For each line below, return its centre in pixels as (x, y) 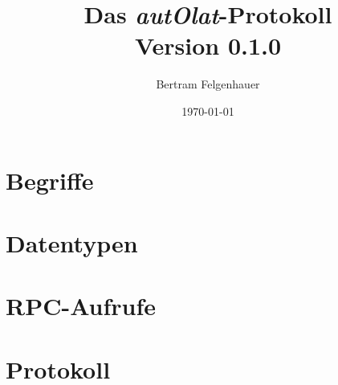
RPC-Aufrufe (81, 306)
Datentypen (72, 242)
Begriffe (50, 180)
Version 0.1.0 (208, 45)
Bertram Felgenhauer (208, 84)
